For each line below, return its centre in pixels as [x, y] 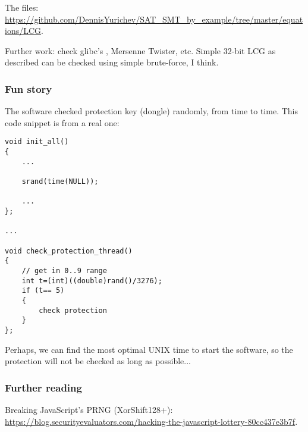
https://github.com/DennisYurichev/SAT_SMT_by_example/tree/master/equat [154, 19]
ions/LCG [23, 31]
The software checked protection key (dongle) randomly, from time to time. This [151, 111]
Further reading [43, 387]
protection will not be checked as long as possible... [98, 361]
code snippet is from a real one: [62, 122]
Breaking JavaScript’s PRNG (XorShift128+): [89, 409]
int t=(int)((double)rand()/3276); [92, 281]
